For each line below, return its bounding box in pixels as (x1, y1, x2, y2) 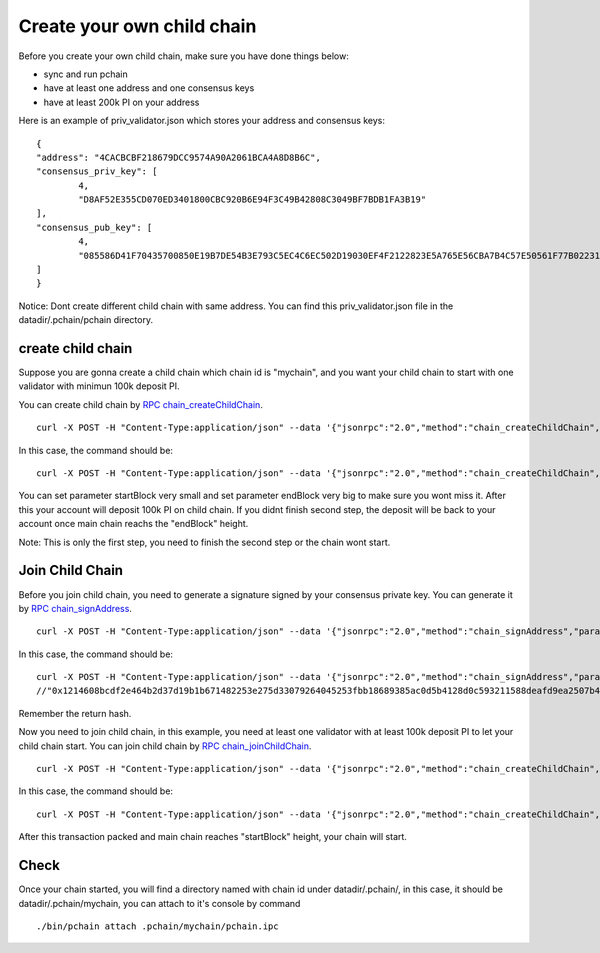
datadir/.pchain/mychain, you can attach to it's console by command (18, 897, 301, 909)
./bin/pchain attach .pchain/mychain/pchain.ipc (36, 920, 279, 932)
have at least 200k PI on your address (43, 96, 200, 108)
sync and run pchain (43, 68, 129, 80)
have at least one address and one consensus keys (43, 82, 255, 94)
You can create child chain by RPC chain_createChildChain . (18, 398, 264, 410)
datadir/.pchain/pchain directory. (18, 314, 154, 326)
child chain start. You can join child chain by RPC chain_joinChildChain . (18, 740, 312, 752)
